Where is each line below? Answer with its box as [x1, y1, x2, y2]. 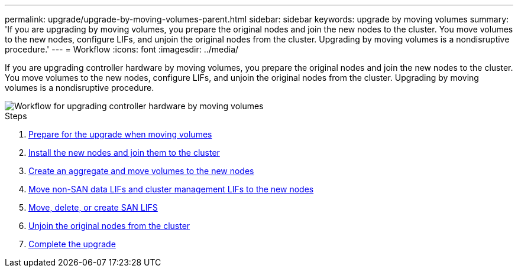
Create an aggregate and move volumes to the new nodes [28, 166, 254, 176]
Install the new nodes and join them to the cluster [28, 148, 220, 158]
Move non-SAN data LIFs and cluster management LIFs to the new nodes [28, 184, 314, 194]
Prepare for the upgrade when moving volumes [28, 129, 212, 139]
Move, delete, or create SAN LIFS [28, 202, 158, 212]
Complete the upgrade [28, 239, 116, 249]
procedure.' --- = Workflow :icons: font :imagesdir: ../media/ [5, 44, 239, 54]
